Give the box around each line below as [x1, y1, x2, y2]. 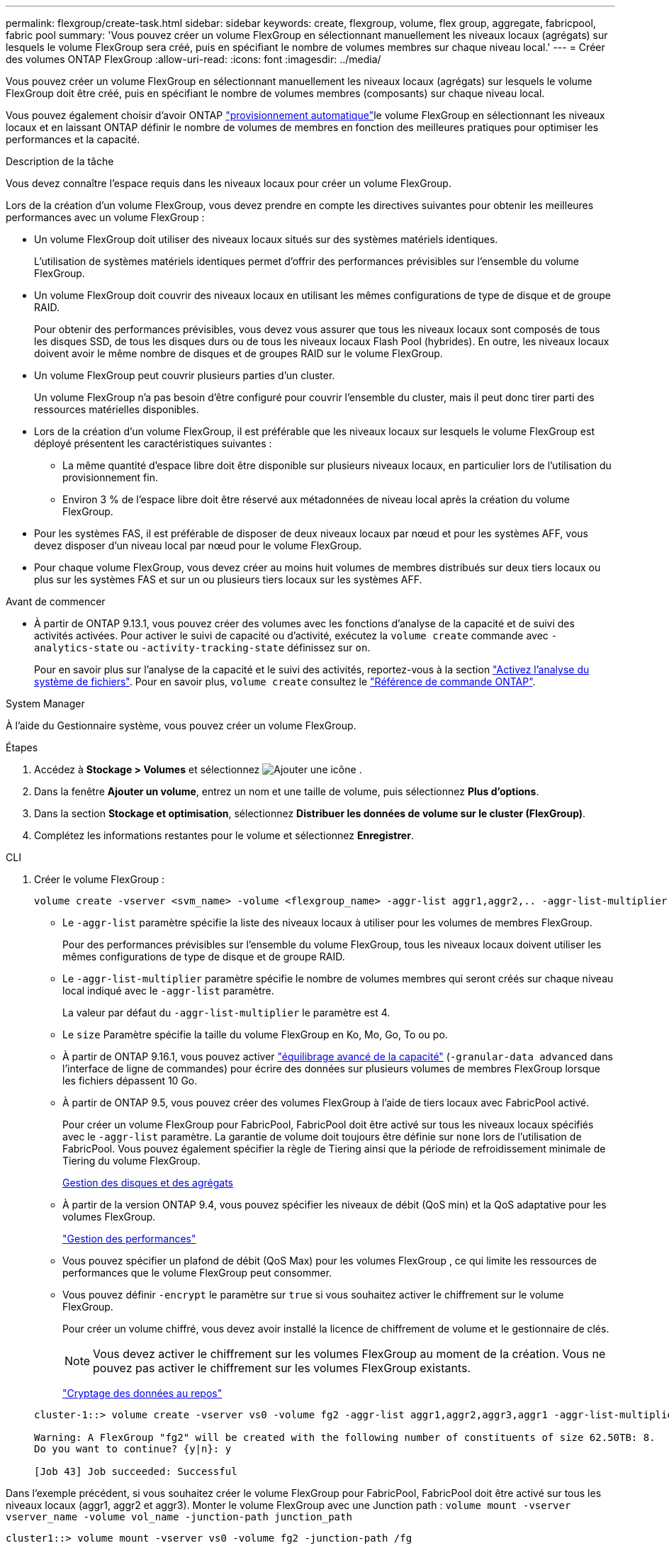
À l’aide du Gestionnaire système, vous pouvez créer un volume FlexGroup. [6, 719, 356, 731]
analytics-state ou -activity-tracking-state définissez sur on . [34, 641, 371, 654]
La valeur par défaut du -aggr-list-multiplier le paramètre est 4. [62, 1006, 390, 1019]
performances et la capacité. [6, 133, 140, 145]
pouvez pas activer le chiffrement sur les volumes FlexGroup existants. [93, 1361, 471, 1375]
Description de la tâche [6, 155, 114, 167]
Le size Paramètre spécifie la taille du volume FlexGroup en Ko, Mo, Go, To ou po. [62, 1028, 448, 1041]
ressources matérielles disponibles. [34, 403, 199, 415]
